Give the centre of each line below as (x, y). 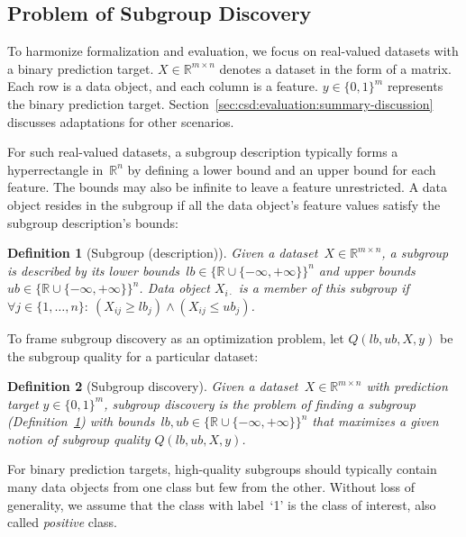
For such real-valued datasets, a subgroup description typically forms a (203, 152)
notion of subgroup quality (79, 438)
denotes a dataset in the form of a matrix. (335, 68)
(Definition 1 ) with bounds (81, 421)
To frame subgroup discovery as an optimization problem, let (176, 337)
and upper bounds (367, 270)
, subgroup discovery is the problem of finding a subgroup (260, 403)
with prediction (407, 386)
